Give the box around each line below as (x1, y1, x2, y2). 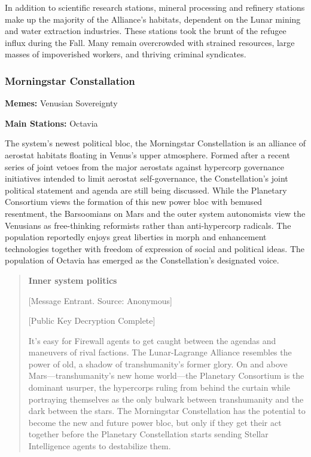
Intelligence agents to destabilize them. (28, 440, 171, 452)
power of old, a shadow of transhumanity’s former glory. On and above (28, 357, 288, 370)
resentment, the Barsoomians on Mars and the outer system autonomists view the (5, 207, 306, 219)
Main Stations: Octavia (5, 116, 98, 129)
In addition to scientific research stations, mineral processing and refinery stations (5, 1, 305, 13)
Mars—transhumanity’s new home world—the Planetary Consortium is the (28, 369, 304, 382)
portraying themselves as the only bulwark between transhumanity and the (28, 392, 304, 405)
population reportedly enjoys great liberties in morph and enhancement (5, 231, 267, 243)
